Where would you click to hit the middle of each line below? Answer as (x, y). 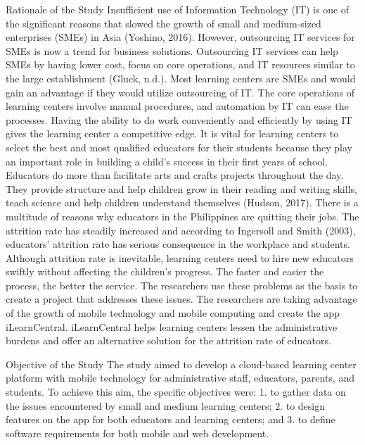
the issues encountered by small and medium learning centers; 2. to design (165, 405)
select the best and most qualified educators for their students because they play (179, 147)
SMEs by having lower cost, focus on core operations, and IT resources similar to (180, 64)
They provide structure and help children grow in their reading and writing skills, (181, 188)
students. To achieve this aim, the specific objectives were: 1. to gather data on (176, 392)
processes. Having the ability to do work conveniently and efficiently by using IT (179, 119)
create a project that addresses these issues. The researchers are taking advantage (181, 299)
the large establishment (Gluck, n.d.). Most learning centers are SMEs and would (181, 78)
